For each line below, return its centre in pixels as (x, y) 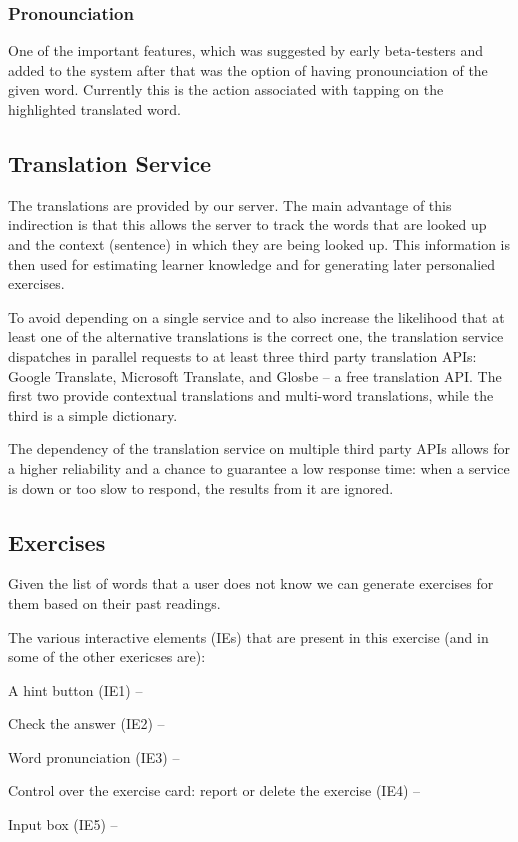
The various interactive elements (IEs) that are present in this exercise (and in (248, 636)
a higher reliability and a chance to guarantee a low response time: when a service (259, 467)
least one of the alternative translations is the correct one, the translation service (256, 336)
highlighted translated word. (94, 109)
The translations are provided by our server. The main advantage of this (230, 204)
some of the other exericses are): (107, 656)
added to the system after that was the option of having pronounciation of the (248, 69)
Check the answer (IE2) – (86, 723)
